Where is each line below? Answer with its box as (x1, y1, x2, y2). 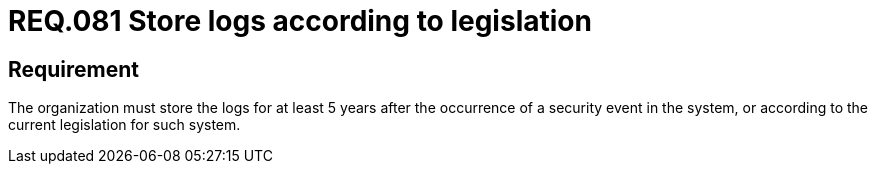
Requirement (8, 56, 140, 82)
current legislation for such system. (8, 116, 241, 134)
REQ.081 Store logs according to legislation (8, 4, 592, 38)
